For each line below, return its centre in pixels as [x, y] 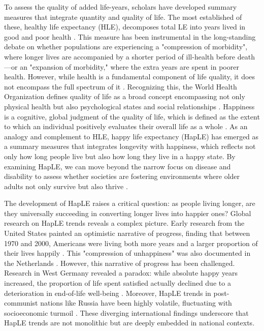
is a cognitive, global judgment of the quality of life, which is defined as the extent [132, 116]
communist [21, 303]
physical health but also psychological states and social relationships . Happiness [129, 106]
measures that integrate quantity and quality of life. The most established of [123, 17]
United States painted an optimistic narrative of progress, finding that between [127, 233]
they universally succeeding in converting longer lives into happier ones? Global [128, 213]
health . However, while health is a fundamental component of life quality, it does [130, 77]
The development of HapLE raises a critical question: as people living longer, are [130, 203]
